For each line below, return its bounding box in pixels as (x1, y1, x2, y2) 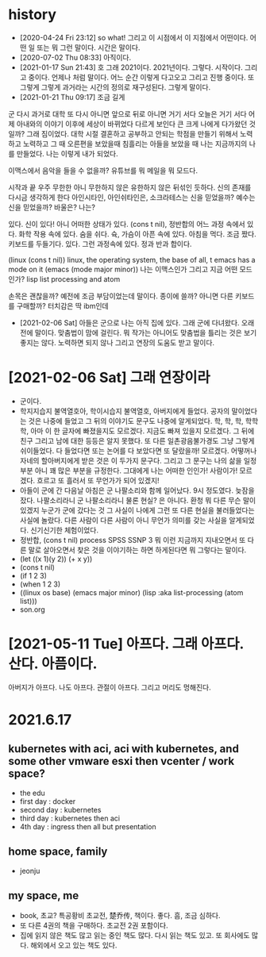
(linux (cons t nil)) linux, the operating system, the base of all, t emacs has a (8, 255, 256, 264)
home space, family (8, 845, 108, 859)
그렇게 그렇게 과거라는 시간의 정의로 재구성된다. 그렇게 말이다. (19, 82, 211, 92)
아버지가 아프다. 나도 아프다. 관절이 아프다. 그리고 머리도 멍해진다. (8, 682, 212, 692)
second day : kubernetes (19, 805, 102, 814)
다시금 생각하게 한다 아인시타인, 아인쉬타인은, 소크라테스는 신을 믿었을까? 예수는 (8, 192, 256, 202)
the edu (19, 788, 45, 797)
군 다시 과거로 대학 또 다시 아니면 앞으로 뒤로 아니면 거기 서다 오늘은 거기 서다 (8, 109, 248, 118)
